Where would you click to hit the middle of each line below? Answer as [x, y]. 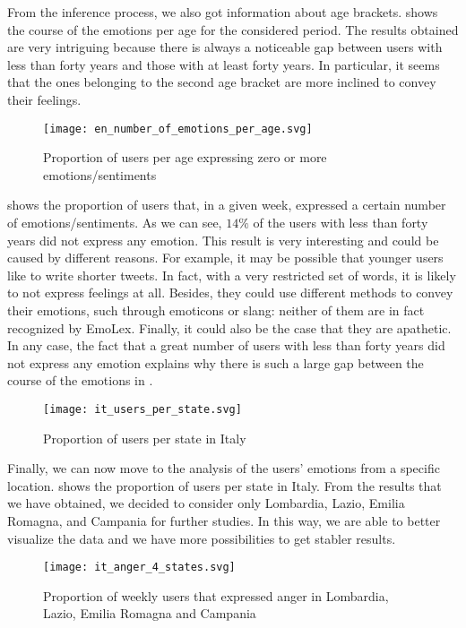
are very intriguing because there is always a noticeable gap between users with [225, 47]
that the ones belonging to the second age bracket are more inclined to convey [222, 82]
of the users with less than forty [341, 222]
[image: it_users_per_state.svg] [142, 409]
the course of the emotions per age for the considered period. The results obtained [233, 29]
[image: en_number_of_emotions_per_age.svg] [178, 129]
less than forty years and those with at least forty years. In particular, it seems [224, 64]
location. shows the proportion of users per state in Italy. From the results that [224, 485]
